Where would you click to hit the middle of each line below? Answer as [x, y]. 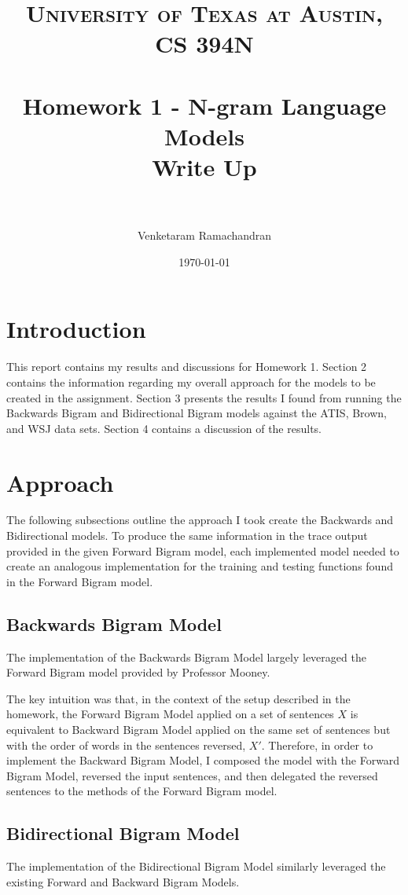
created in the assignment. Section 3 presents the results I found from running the [204, 397]
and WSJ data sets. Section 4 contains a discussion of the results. [164, 428]
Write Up [204, 167]
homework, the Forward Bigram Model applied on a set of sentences [170, 714]
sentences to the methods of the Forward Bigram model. [142, 791]
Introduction [76, 329]
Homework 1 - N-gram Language [204, 105]
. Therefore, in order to [317, 745]
